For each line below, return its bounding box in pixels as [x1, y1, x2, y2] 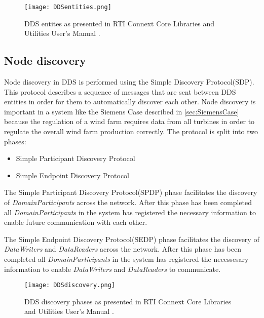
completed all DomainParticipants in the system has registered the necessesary [4, 253, 249, 264]
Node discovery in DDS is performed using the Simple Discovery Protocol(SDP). [4, 76, 254, 87]
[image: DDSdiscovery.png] [24, 282, 115, 289]
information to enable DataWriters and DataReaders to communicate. [4, 263, 221, 274]
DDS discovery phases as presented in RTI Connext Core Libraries [24, 296, 232, 306]
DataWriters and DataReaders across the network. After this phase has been [4, 244, 242, 254]
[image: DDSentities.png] [24, 4, 111, 11]
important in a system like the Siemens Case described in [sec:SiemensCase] [4, 106, 239, 116]
